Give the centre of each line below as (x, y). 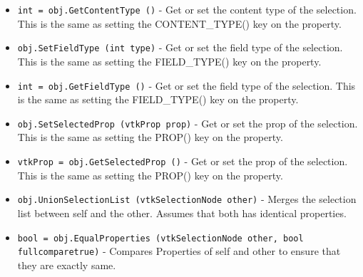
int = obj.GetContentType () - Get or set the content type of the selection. (187, 9)
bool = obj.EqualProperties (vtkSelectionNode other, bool (160, 238)
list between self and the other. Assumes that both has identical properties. (182, 213)
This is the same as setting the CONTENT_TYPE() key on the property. (179, 23)
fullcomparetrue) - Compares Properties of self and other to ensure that (179, 251)
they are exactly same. (67, 265)
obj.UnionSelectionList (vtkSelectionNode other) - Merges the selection (187, 199)
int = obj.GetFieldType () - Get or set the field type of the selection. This (186, 85)
